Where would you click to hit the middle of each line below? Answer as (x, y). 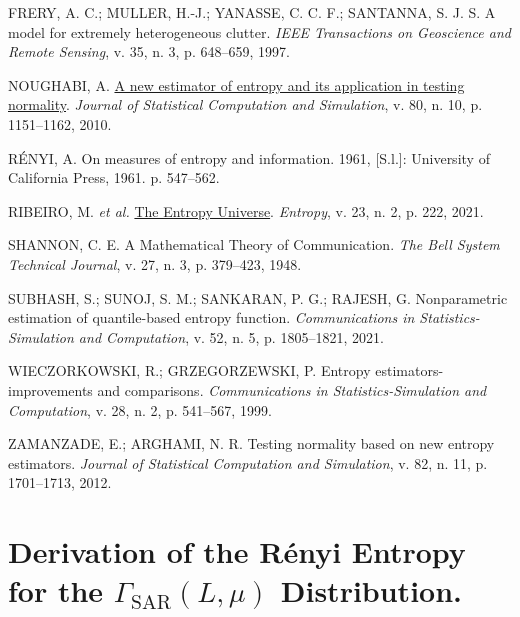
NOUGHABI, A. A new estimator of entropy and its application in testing (236, 84)
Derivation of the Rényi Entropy (237, 551)
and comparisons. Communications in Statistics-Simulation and (292, 389)
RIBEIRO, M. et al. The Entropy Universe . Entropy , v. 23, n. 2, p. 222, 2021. (246, 210)
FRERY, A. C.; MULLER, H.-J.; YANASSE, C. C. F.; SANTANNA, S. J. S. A (252, 12)
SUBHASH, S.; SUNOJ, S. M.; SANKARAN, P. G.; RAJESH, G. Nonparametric (258, 297)
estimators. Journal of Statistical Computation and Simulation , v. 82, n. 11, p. (248, 462)
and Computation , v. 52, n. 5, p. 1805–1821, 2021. (231, 336)
